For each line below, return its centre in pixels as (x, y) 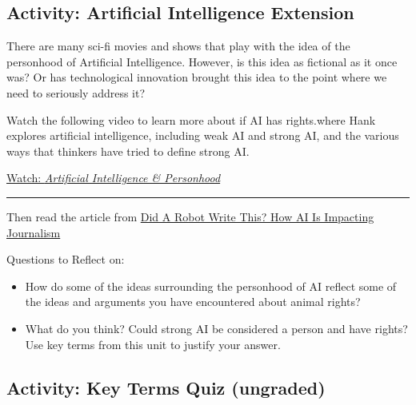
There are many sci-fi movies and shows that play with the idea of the (178, 46)
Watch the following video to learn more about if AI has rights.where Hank (191, 119)
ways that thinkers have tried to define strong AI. (128, 151)
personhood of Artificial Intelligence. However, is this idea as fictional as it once (202, 61)
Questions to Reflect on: (66, 259)
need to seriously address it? (76, 92)
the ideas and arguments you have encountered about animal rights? (193, 302)
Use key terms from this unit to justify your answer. (153, 344)
